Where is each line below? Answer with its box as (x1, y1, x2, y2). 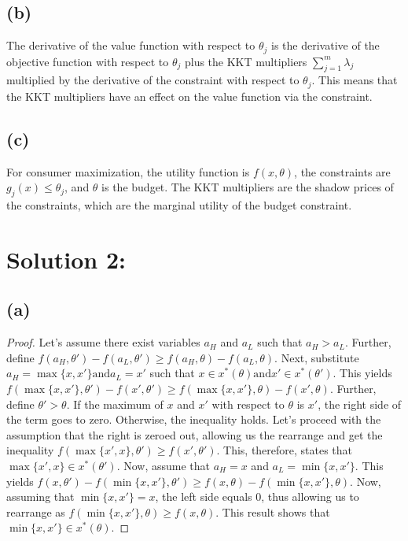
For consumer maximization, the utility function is (6, 163, 250, 180)
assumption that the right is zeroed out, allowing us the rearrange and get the (6, 426, 383, 443)
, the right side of (318, 395, 402, 412)
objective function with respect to (6, 53, 169, 69)
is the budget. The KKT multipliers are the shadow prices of (101, 179, 394, 195)
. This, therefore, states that (216, 442, 353, 458)
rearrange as (6, 503, 65, 520)
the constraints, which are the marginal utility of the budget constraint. (6, 197, 352, 213)
